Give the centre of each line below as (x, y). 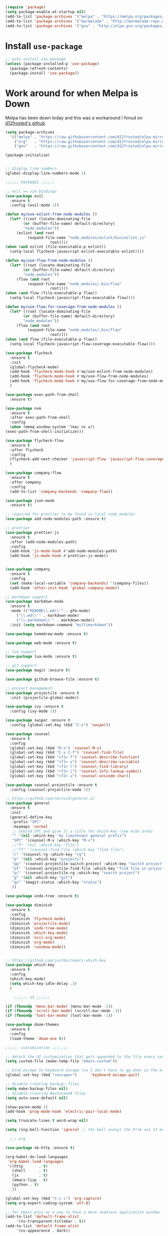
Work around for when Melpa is (72, 93)
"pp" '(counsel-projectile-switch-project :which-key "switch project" (88, 864)
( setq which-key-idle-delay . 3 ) (43, 983)
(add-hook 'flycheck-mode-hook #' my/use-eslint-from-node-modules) (81, 372)
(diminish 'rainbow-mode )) (38, 947)
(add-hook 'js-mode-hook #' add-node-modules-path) (63, 551)
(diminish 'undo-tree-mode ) (39, 928)
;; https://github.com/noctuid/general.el (50, 799)
